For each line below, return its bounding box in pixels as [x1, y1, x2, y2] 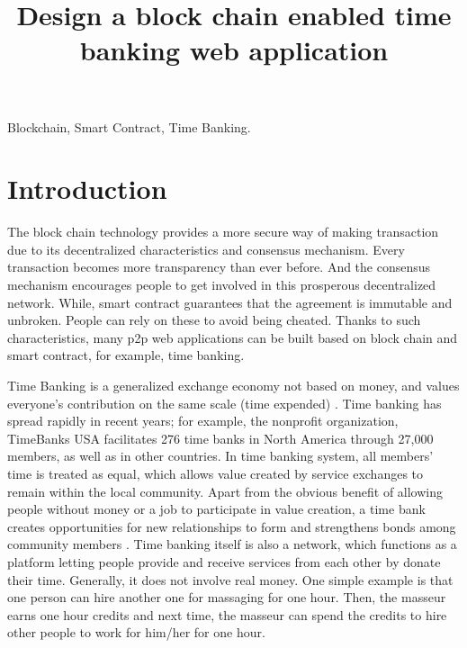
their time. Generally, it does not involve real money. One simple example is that [7, 570, 454, 589]
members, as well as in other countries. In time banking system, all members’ [7, 446, 434, 465]
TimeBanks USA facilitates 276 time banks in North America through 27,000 [7, 428, 434, 447]
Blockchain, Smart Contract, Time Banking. [7, 117, 251, 136]
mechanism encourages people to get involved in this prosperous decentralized [7, 275, 436, 294]
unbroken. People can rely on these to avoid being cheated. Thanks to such [7, 310, 421, 329]
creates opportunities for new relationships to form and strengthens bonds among [7, 517, 456, 535]
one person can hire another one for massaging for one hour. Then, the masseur [7, 588, 446, 607]
